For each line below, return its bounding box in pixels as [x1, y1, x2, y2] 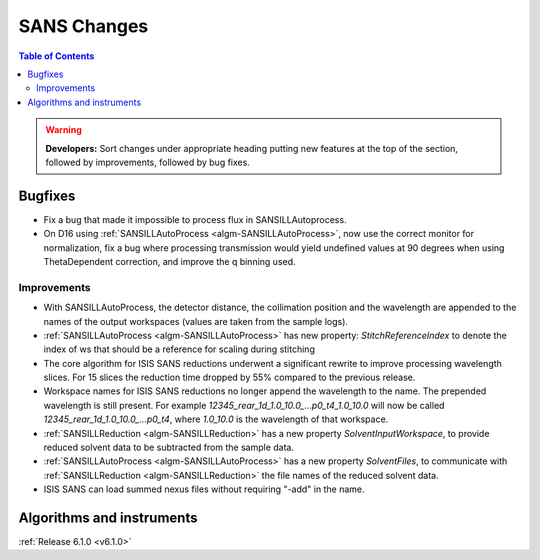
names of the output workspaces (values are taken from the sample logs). [43, 315, 349, 327]
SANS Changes [18, 15, 149, 37]
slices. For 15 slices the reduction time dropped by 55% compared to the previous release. [43, 371, 416, 384]
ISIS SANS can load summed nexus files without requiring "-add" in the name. [43, 483, 365, 495]
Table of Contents [18, 50, 95, 62]
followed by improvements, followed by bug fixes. [45, 156, 250, 168]
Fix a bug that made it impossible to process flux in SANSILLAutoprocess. [43, 213, 347, 225]
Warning [45, 124, 82, 136]
